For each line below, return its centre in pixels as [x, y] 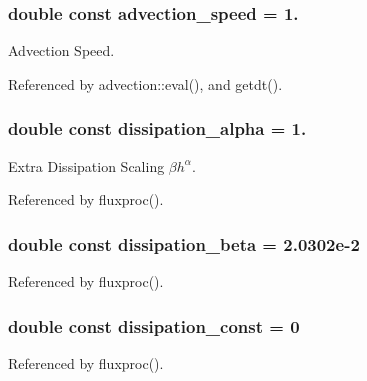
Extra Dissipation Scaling [86, 165]
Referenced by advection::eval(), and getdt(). [145, 83]
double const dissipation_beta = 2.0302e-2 [184, 243]
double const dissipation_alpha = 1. [157, 128]
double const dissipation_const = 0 [154, 325]
